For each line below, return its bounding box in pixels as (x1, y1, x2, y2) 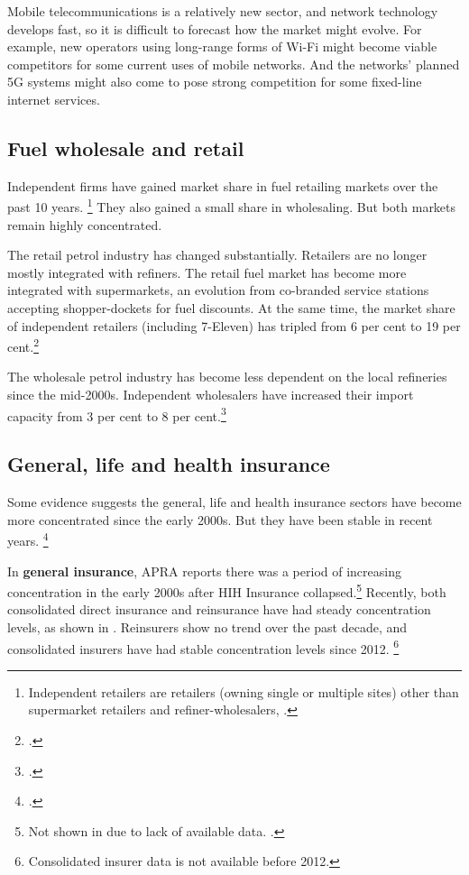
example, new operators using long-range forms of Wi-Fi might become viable (7, 37, 437, 56)
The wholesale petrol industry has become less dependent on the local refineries (7, 367, 447, 386)
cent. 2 (7, 335, 40, 355)
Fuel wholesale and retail (7, 134, 244, 161)
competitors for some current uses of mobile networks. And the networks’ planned (7, 54, 460, 73)
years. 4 (7, 529, 49, 549)
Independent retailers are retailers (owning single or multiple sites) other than (28, 682, 459, 701)
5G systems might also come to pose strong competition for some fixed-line (7, 72, 422, 91)
